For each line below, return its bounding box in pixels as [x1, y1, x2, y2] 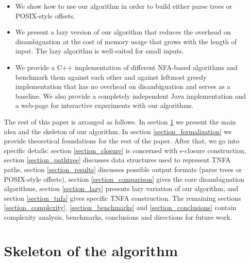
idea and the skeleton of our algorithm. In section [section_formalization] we [4, 126, 232, 136]
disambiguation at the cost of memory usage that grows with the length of [15, 36, 237, 46]
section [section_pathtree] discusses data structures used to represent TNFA [4, 155, 231, 165]
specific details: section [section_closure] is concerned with [4, 145, 178, 155]
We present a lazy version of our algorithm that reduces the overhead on [15, 27, 231, 37]
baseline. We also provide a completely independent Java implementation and [15, 90, 246, 101]
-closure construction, [182, 145, 246, 155]
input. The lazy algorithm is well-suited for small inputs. [15, 46, 184, 56]
